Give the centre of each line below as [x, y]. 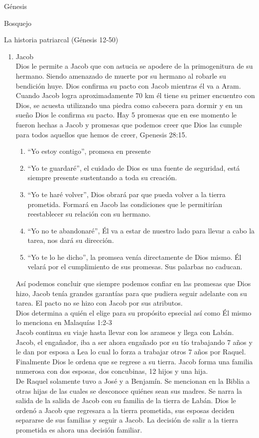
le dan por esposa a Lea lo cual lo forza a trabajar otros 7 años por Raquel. [131, 352]
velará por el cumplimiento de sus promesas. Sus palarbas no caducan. [135, 267]
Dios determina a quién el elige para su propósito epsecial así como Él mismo [133, 312]
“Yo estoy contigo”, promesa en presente [89, 151]
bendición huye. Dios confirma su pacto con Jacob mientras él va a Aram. [128, 85]
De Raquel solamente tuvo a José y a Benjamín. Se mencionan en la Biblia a [133, 381]
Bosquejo [18, 23]
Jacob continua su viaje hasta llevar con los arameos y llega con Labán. [125, 332]
